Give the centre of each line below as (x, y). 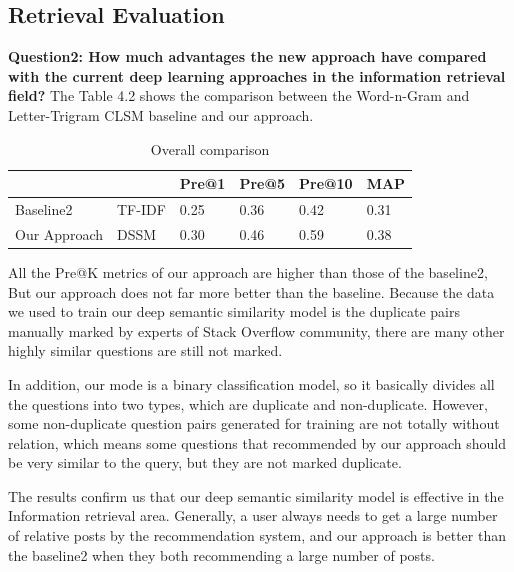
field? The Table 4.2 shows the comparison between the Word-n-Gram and (239, 95)
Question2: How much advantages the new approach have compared (247, 56)
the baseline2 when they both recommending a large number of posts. (221, 554)
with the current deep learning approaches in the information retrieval (257, 75)
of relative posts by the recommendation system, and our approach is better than (257, 535)
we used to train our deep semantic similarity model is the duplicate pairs (234, 311)
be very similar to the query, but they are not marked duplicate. (205, 462)
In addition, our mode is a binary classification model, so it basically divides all (251, 383)
